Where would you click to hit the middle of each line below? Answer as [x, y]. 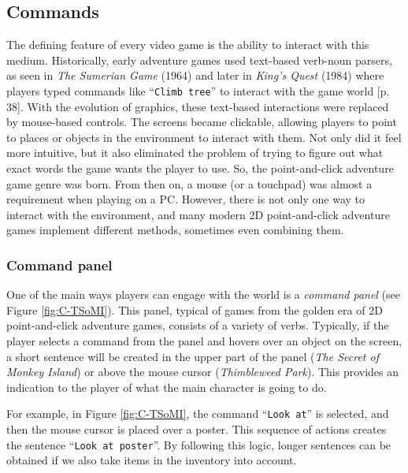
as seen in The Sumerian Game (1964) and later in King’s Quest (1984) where [195, 75]
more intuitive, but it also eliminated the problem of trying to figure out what [195, 153]
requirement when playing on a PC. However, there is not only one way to [186, 199]
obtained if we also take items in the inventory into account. [152, 460]
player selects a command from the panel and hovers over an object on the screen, [204, 340]
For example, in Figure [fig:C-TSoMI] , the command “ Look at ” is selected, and [198, 413]
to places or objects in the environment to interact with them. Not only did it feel [204, 137]
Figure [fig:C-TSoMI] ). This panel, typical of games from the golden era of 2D [195, 309]
